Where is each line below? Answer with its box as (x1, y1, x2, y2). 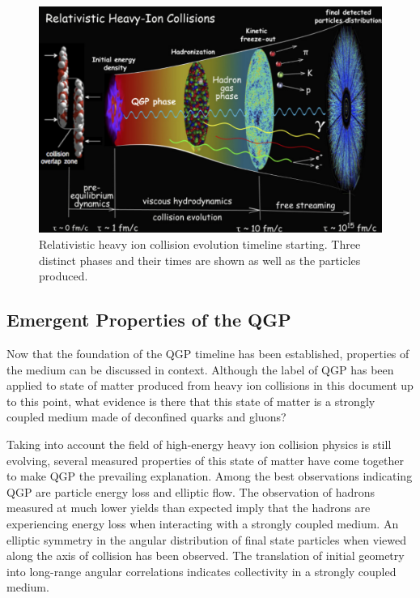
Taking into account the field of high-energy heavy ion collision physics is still (6, 436, 392, 453)
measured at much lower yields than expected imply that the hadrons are (6, 499, 371, 516)
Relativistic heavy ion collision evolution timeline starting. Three (39, 236, 361, 253)
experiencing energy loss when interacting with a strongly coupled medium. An (6, 515, 399, 532)
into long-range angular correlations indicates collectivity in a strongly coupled (6, 562, 397, 579)
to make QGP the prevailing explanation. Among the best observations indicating (6, 468, 413, 485)
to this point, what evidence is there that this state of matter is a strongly (6, 392, 375, 409)
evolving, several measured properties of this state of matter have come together (6, 451, 404, 468)
